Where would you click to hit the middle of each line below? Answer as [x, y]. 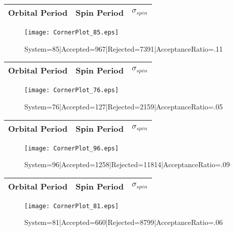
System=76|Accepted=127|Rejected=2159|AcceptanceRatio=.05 [124, 106]
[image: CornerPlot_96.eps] [72, 148]
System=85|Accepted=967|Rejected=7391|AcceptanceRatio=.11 [124, 48]
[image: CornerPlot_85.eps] [72, 32]
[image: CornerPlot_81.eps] [72, 206]
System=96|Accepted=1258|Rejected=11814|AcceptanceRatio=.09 [127, 164]
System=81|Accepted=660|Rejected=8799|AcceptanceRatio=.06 [124, 222]
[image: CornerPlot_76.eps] [72, 90]
